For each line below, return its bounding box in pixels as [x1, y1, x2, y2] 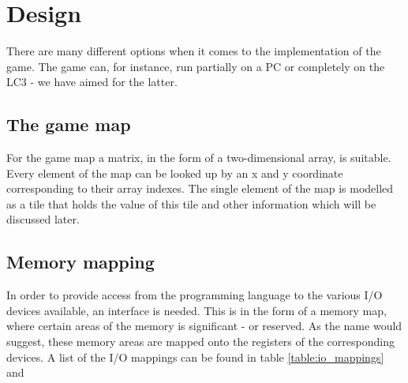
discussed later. [6, 211, 80, 227]
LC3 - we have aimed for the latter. [6, 73, 178, 90]
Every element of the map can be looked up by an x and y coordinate [6, 164, 343, 181]
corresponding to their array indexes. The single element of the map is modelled [6, 180, 394, 197]
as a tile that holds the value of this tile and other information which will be [6, 195, 376, 212]
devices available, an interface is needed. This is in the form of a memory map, [6, 302, 387, 318]
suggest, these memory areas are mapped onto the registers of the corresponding [6, 333, 395, 350]
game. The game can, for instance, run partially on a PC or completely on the [6, 58, 385, 74]
